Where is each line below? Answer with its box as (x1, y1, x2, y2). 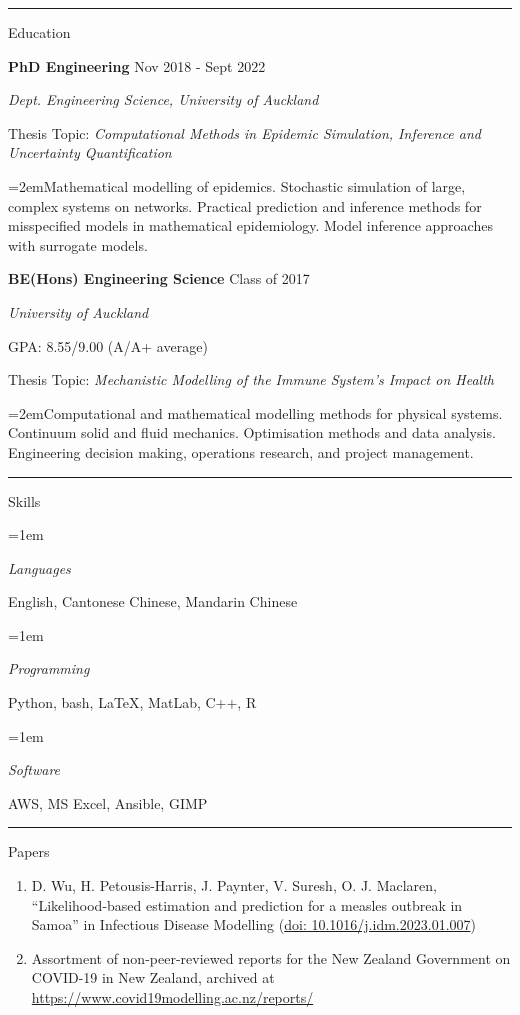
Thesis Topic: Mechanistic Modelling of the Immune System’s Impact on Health (8, 369, 494, 390)
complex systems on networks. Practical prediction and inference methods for (8, 195, 482, 216)
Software (8, 759, 61, 780)
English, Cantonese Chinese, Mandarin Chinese (8, 591, 298, 612)
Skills (8, 490, 41, 511)
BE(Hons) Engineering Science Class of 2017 (8, 268, 310, 289)
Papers (8, 841, 50, 862)
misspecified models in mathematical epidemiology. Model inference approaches (8, 215, 493, 236)
